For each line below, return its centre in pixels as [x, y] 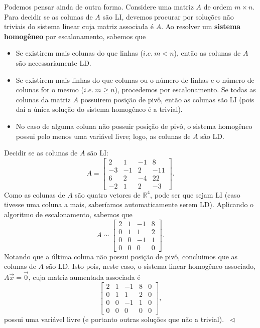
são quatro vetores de [108, 194]
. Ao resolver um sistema [201, 26]
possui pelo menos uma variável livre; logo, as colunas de [103, 136]
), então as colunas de [207, 53]
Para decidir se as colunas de [48, 16]
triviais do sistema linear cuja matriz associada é [79, 26]
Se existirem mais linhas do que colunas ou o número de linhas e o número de [135, 79]
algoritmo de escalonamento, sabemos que [68, 214]
